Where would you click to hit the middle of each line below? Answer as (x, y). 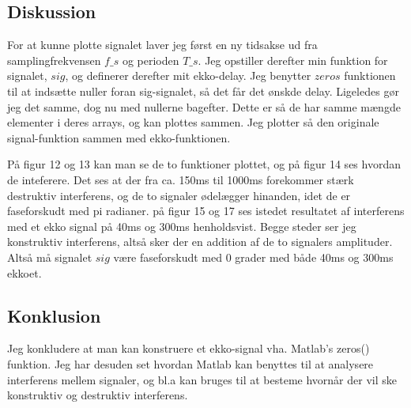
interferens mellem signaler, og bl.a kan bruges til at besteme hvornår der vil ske (202, 379)
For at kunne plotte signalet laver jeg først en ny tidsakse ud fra (162, 45)
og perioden (151, 60)
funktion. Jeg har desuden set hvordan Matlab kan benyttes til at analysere (190, 363)
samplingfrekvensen (54, 60)
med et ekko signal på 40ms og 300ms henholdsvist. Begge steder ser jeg (182, 226)
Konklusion (54, 315)
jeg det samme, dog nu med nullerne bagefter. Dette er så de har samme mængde (204, 106)
